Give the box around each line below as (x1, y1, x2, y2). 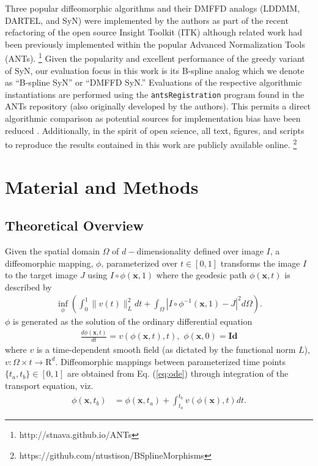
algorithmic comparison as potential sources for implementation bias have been (5, 112, 301, 125)
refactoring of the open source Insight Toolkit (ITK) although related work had (5, 26, 303, 39)
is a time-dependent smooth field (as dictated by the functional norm (36, 343, 296, 356)
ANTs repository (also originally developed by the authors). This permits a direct (5, 100, 311, 113)
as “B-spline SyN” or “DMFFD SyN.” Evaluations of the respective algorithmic (5, 76, 302, 89)
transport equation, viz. (5, 379, 94, 392)
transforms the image (220, 256, 300, 269)
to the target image (5, 268, 78, 281)
